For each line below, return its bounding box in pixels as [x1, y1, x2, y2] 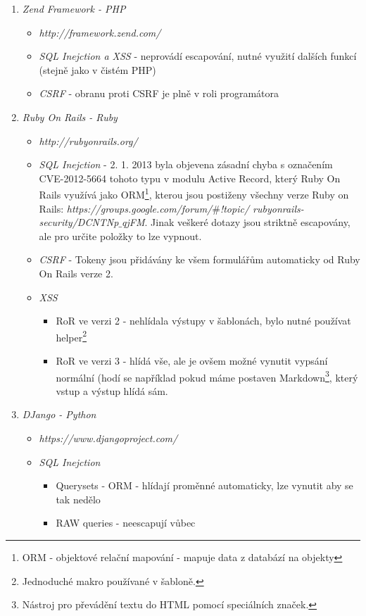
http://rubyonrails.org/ [39, 133, 138, 148]
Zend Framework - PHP [22, 1, 126, 15]
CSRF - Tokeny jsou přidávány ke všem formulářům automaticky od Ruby [39, 252, 360, 267]
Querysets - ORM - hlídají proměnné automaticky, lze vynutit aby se [56, 478, 353, 493]
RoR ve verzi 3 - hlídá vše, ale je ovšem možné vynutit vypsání [56, 353, 328, 367]
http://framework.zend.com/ [39, 25, 161, 39]
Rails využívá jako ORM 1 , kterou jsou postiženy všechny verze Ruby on [39, 185, 349, 201]
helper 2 [56, 327, 87, 344]
